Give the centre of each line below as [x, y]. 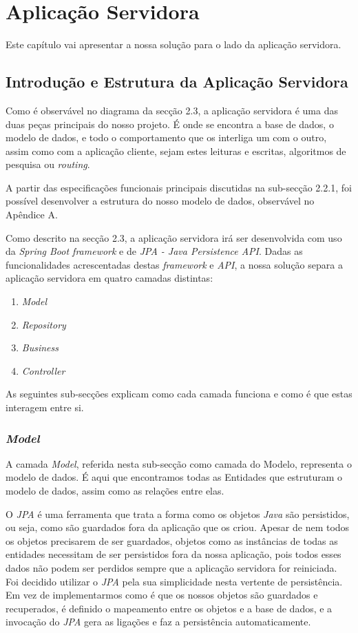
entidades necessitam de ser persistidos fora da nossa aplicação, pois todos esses [173, 554]
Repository [44, 324]
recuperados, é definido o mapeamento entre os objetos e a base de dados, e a [169, 608]
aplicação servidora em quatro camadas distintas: [109, 278]
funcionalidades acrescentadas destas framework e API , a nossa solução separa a [174, 264]
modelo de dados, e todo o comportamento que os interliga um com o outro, [166, 137]
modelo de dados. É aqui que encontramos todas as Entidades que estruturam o [174, 477]
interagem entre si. [45, 407]
